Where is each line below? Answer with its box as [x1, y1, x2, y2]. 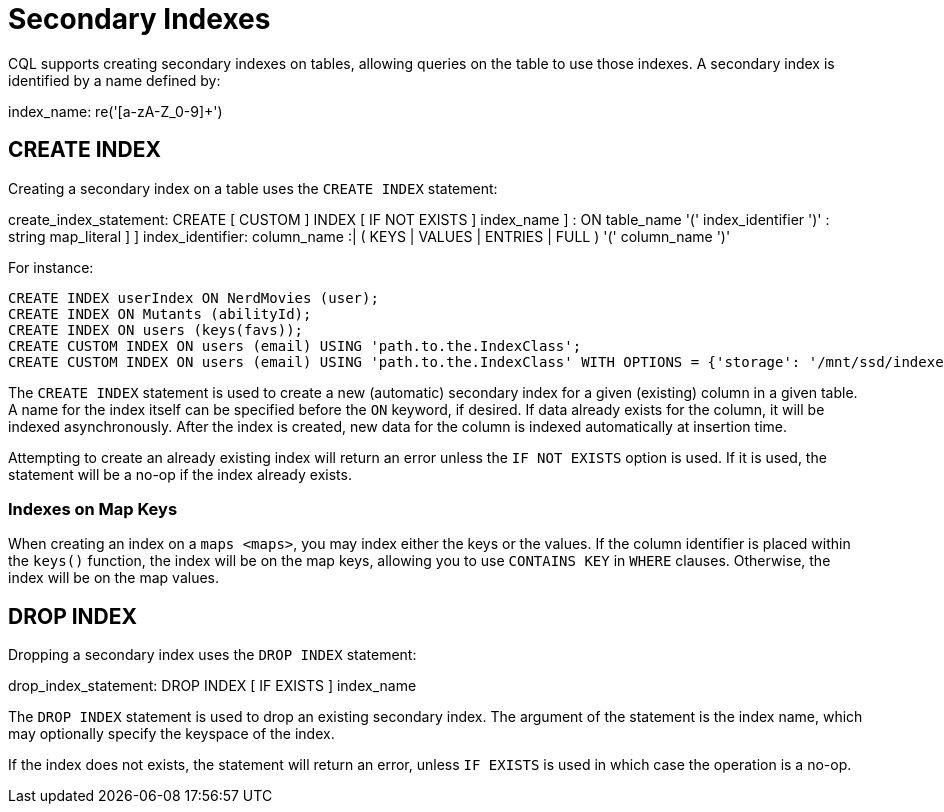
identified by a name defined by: [8, 71, 221, 89]
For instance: [8, 258, 94, 276]
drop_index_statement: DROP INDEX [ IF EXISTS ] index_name [8, 677, 417, 695]
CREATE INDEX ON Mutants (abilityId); [8, 305, 312, 322]
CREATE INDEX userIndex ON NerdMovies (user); [8, 289, 379, 306]
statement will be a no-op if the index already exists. [8, 465, 352, 483]
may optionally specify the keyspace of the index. [8, 725, 335, 743]
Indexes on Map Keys [8, 498, 178, 519]
